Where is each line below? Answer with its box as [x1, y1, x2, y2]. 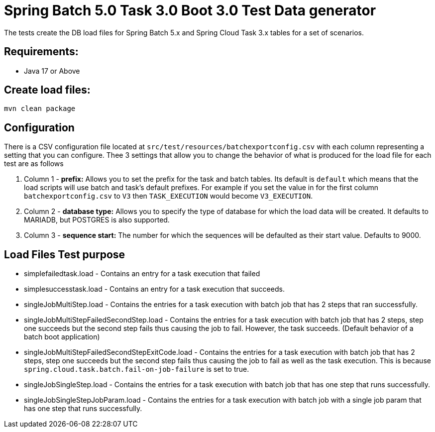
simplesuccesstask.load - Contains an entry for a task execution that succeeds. [24, 285, 285, 294]
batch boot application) [24, 332, 100, 341]
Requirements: [4, 45, 79, 58]
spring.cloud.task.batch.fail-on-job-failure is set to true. [24, 365, 249, 374]
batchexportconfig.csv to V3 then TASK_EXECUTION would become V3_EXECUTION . [24, 192, 313, 201]
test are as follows [4, 159, 64, 168]
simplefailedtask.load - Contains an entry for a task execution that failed [24, 269, 260, 278]
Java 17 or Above [24, 66, 80, 75]
